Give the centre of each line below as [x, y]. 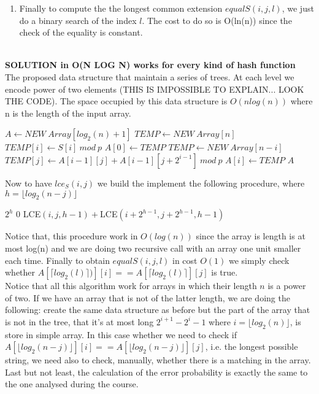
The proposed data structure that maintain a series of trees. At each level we [150, 76]
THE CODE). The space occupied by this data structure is [116, 101]
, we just [298, 8]
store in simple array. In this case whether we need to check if [121, 334]
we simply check [259, 260]
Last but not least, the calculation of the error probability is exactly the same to [156, 372]
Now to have [29, 183]
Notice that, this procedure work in [71, 236]
